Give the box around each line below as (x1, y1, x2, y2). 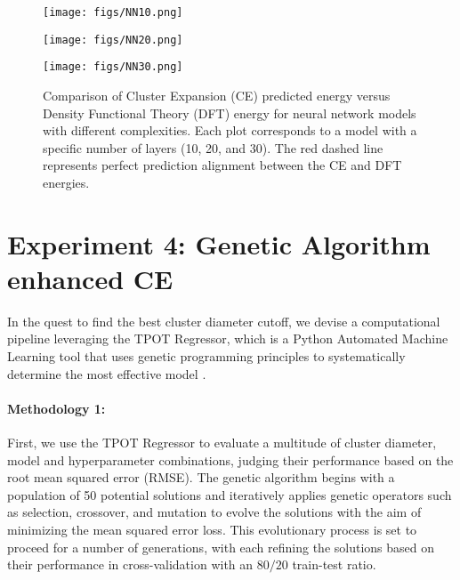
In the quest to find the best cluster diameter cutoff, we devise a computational (7, 311, 440, 330)
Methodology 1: (7, 399, 106, 417)
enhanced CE (7, 260, 174, 296)
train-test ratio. (292, 555, 376, 574)
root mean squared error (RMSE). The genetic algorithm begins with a (7, 468, 395, 487)
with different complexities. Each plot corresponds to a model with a (43, 121, 417, 140)
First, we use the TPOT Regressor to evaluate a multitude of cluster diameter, (7, 433, 437, 452)
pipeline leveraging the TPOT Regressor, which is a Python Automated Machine (7, 329, 448, 348)
